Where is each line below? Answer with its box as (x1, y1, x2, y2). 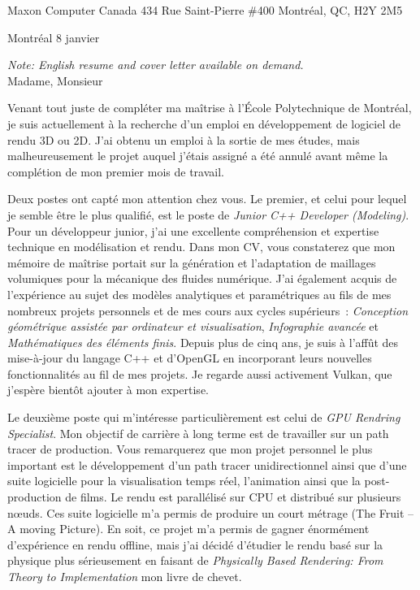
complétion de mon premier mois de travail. (7, 163, 224, 180)
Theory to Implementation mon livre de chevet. (7, 568, 242, 584)
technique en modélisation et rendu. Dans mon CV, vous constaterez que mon (7, 238, 396, 255)
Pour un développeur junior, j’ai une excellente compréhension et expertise (7, 222, 379, 239)
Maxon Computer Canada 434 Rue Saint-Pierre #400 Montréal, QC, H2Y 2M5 (7, 2, 403, 18)
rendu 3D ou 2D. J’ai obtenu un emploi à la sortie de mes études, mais (7, 131, 360, 148)
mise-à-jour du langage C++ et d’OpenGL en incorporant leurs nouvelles (7, 349, 372, 367)
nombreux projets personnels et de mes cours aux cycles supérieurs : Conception (7, 302, 409, 319)
